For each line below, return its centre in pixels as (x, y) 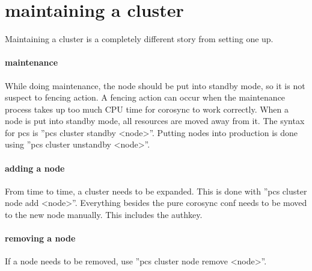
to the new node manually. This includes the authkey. (104, 215)
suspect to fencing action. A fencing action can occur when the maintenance (145, 97)
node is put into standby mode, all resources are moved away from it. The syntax (155, 121)
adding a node (35, 168)
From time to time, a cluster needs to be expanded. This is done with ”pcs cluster (156, 191)
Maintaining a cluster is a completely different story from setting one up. (139, 39)
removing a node (40, 238)
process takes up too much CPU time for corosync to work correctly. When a (147, 109)
